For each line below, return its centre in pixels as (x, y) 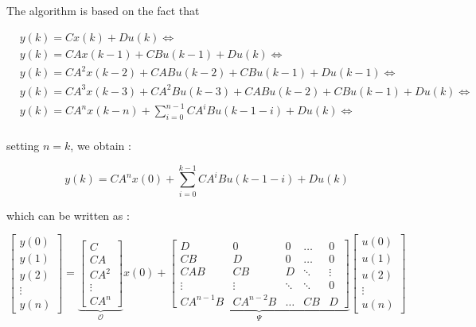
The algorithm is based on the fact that (103, 10)
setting (23, 146)
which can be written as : (68, 215)
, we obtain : (101, 146)
